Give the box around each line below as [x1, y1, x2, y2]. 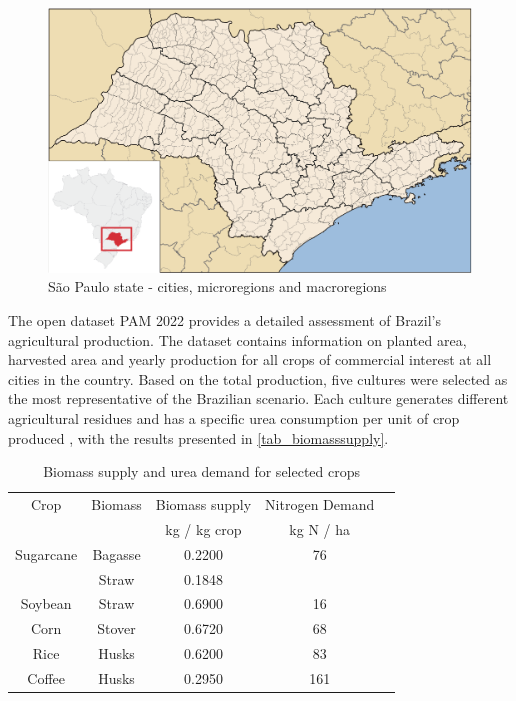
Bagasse [92, 543, 141, 564]
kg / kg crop [165, 518, 242, 539]
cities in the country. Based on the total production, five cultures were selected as [8, 368, 508, 389]
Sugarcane [15, 543, 78, 564]
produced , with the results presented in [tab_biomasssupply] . [8, 427, 389, 448]
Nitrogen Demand [265, 493, 375, 514]
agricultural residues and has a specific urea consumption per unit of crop [8, 407, 460, 428]
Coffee [27, 667, 65, 688]
